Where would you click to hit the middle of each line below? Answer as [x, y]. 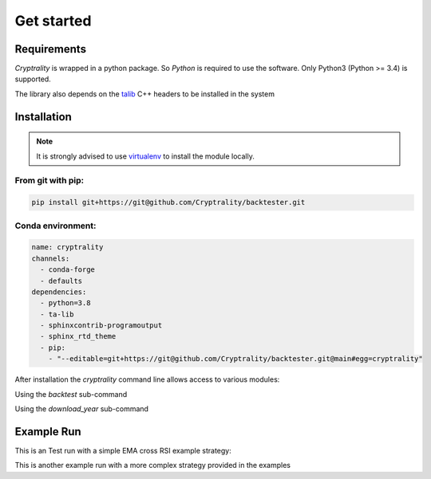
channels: [51, 258]
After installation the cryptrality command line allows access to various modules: [147, 379]
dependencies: [59, 292]
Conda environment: [55, 226]
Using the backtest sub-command [71, 394]
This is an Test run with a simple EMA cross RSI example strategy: [123, 450]
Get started [53, 21]
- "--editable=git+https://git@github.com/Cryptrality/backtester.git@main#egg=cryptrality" [235, 359]
